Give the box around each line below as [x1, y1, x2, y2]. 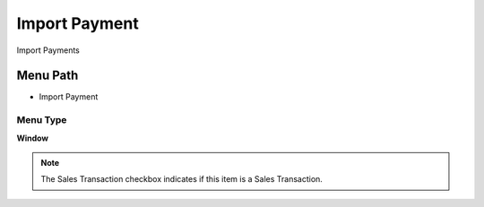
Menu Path [16, 68, 79, 83]
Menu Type [16, 114, 67, 126]
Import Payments [16, 45, 80, 56]
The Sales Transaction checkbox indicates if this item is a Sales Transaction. [40, 174, 323, 185]
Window [16, 133, 49, 143]
